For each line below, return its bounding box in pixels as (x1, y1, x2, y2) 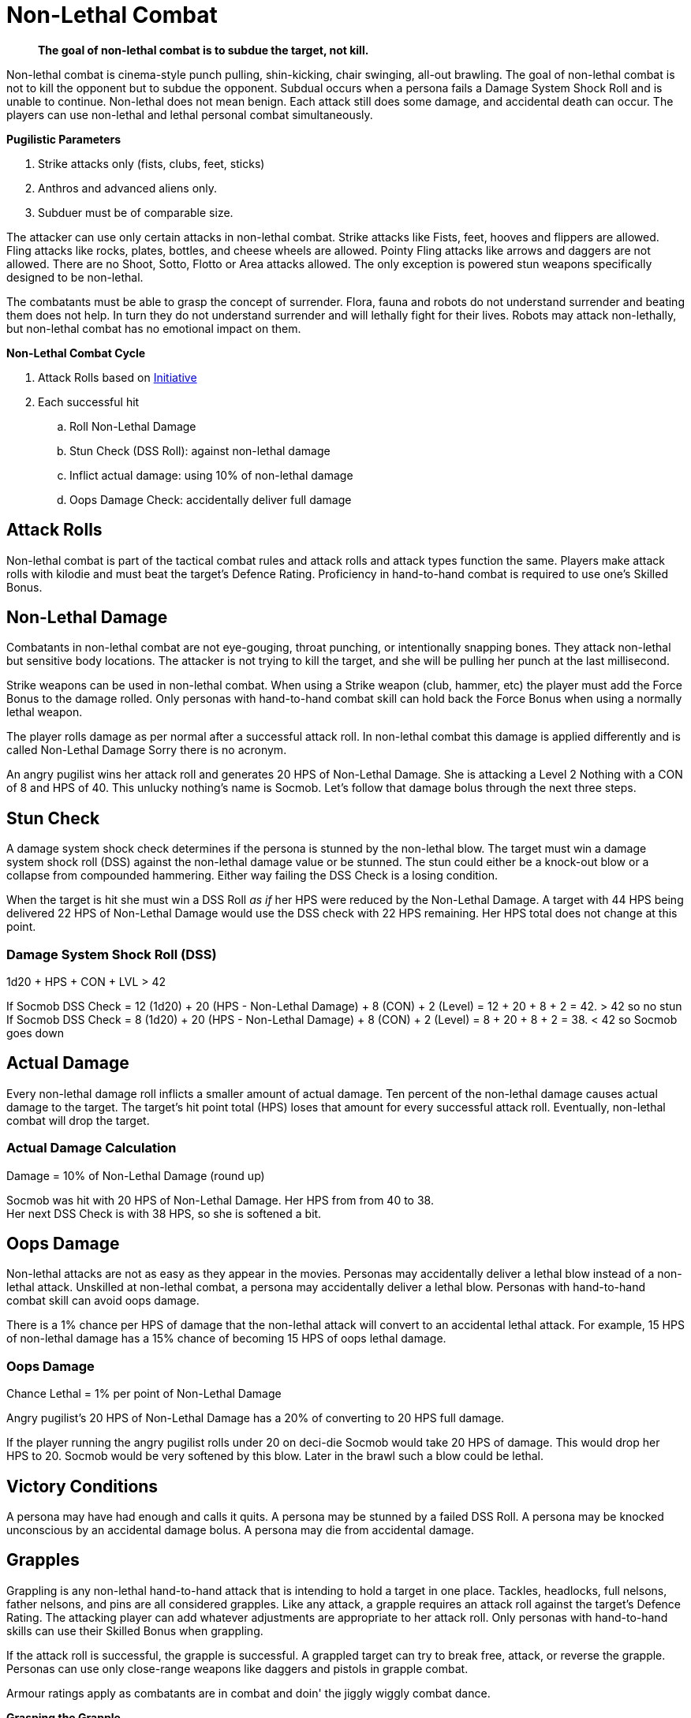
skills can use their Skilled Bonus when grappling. (6, 1623, 263, 1638)
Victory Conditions (6, 1476, 159, 1496)
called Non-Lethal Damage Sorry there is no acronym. (6, 743, 287, 757)
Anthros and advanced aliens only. (38, 181, 218, 195)
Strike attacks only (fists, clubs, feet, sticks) (38, 156, 265, 170)
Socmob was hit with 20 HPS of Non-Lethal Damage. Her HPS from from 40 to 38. (6, 1193, 434, 1207)
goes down (6, 1026, 64, 1040)
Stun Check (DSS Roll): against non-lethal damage (69, 443, 331, 458)
